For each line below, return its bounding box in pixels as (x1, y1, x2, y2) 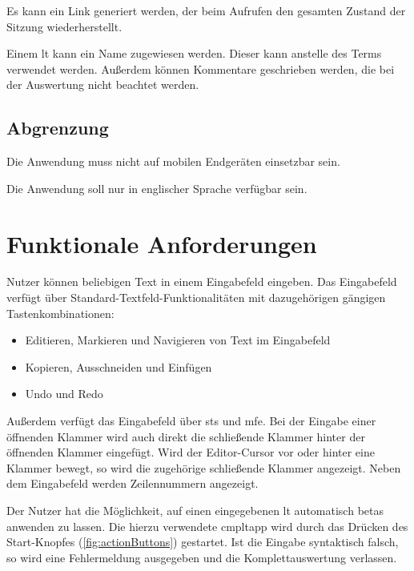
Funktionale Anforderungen (6, 227, 317, 259)
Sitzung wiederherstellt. (6, 18, 123, 34)
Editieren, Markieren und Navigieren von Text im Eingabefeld (25, 332, 331, 348)
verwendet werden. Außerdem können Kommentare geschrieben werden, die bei (6, 60, 395, 77)
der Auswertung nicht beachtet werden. (6, 76, 199, 93)
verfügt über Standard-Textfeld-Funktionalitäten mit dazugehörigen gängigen (6, 289, 386, 306)
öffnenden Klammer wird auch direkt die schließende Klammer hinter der (6, 428, 365, 444)
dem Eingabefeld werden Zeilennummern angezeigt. (6, 475, 259, 492)
